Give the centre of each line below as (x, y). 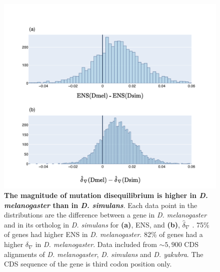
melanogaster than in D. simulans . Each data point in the (101, 205)
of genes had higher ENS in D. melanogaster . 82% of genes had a (103, 234)
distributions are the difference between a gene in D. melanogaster (105, 215)
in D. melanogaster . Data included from (96, 244)
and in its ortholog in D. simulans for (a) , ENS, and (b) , (92, 224)
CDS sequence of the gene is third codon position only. (88, 264)
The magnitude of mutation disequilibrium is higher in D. (106, 195)
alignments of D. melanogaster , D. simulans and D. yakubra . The (104, 254)
